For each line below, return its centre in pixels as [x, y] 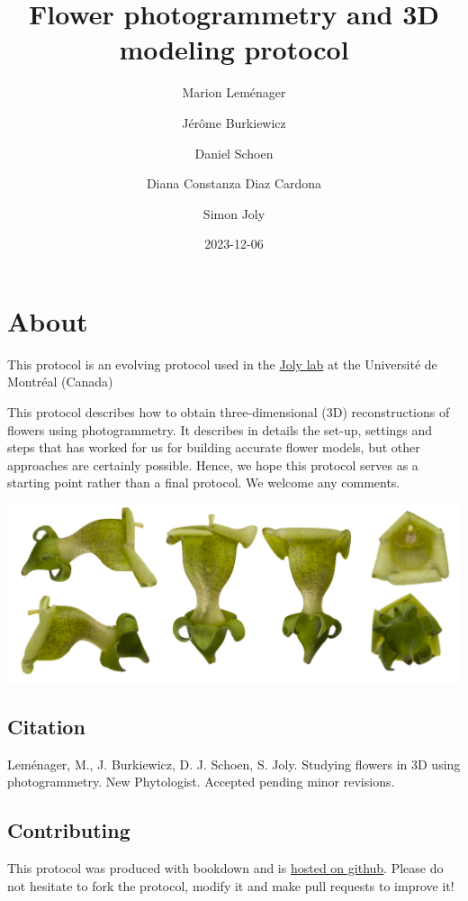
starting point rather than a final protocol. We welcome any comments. [204, 482]
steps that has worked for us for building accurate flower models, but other [214, 447]
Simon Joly [234, 213]
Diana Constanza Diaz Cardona [234, 183]
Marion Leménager [234, 92]
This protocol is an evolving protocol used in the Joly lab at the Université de [222, 364]
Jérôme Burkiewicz [234, 122]
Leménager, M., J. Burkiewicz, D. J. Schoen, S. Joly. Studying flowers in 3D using [234, 764]
